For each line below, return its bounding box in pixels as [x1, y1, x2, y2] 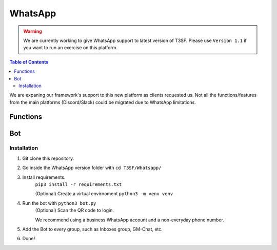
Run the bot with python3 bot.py [22, 200, 96, 206]
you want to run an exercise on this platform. [23, 45, 118, 51]
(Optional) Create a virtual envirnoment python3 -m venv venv [35, 191, 173, 197]
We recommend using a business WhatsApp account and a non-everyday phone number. [35, 217, 224, 223]
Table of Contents [9, 59, 49, 65]
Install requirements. [22, 174, 66, 180]
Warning [23, 28, 42, 34]
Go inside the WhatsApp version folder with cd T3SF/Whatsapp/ [22, 164, 162, 171]
